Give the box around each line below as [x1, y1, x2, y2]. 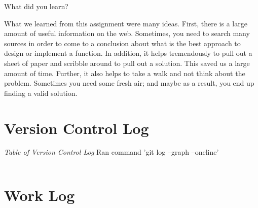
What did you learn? [4, 1, 68, 11]
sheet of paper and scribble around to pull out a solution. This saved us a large [4, 57, 250, 68]
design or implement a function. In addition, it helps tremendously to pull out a [4, 48, 252, 58]
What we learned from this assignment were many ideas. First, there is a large [4, 18, 247, 28]
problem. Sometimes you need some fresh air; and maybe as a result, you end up [4, 78, 254, 88]
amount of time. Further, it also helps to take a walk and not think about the [4, 67, 245, 78]
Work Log [4, 185, 75, 205]
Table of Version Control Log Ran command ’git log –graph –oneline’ [4, 147, 219, 157]
